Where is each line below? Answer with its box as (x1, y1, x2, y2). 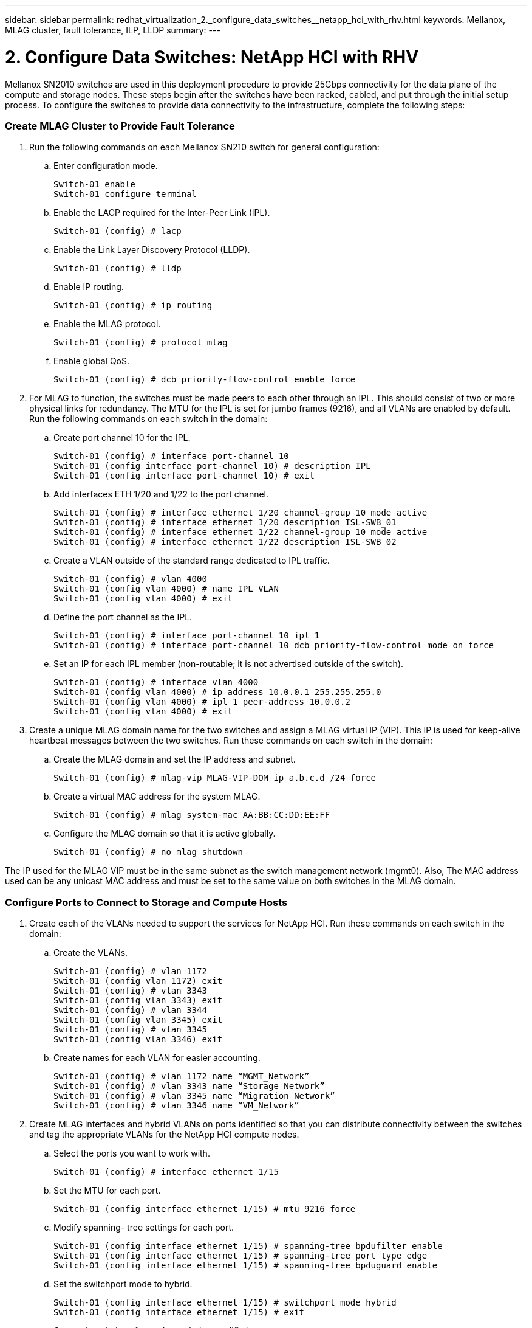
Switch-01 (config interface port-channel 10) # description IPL (53, 461, 371, 471)
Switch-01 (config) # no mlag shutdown (53, 847, 243, 857)
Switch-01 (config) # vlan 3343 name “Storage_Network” (53, 1081, 325, 1091)
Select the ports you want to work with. (53, 1148, 210, 1158)
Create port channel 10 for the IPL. (53, 432, 191, 443)
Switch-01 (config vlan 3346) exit (53, 1034, 223, 1044)
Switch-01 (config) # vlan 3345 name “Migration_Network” (53, 1091, 335, 1101)
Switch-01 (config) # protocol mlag (53, 337, 228, 348)
